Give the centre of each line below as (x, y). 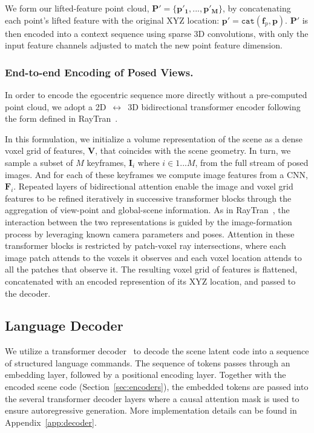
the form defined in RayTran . (61, 118)
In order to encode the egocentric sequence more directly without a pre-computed (156, 94)
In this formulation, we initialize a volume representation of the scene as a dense (154, 138)
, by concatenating (257, 8)
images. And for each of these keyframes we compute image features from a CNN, (156, 174)
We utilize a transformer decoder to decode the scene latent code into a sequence (157, 351)
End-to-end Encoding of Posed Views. (99, 72)
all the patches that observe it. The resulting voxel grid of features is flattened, (151, 269)
